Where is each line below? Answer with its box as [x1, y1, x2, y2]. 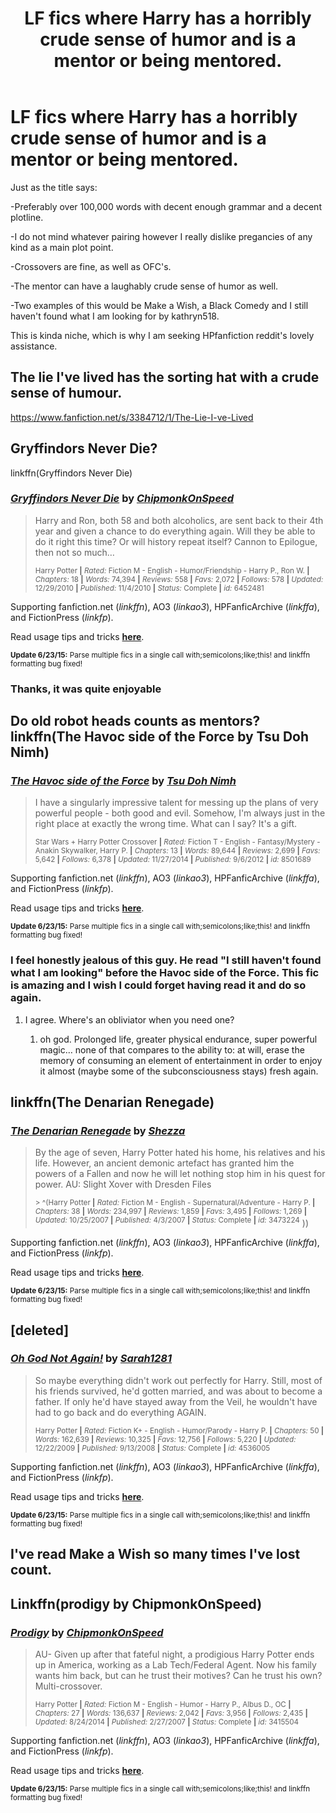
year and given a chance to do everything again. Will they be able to [34, 525, 316, 537]
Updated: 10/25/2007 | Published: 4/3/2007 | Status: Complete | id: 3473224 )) [34, 1215, 310, 1229]
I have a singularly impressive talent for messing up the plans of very [34, 797, 319, 809]
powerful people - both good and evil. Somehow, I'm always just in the [34, 807, 326, 819]
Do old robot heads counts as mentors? [10, 713, 261, 730]
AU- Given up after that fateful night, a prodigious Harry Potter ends [34, 1648, 315, 1660]
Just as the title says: [10, 181, 98, 193]
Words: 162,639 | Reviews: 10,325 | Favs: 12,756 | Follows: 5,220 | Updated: [34, 1434, 297, 1444]
